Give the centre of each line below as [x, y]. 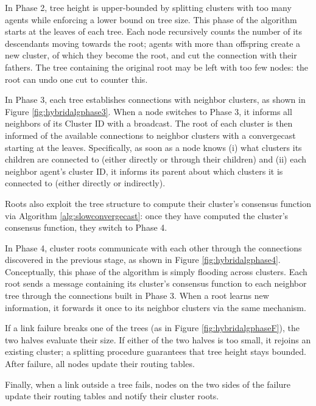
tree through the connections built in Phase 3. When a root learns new [137, 296]
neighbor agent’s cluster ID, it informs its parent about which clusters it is [144, 171]
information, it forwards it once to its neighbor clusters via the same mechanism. [156, 307]
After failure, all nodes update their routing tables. [100, 364]
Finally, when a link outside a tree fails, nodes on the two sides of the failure [148, 384]
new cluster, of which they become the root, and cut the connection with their [151, 55]
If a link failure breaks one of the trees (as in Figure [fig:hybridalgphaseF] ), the [152, 328]
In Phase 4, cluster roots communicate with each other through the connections [153, 247]
